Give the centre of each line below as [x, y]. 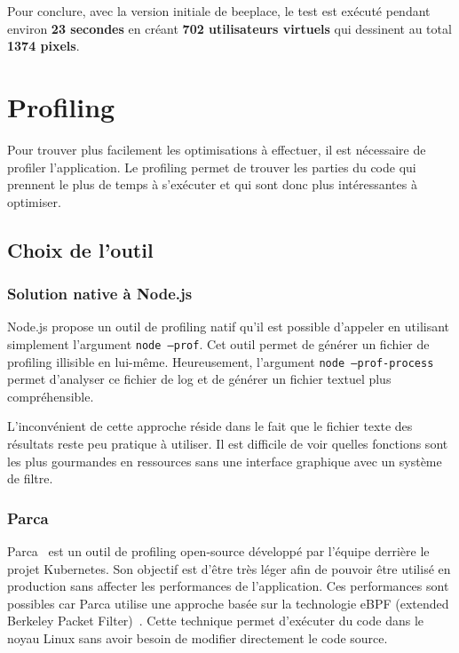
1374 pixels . [44, 46]
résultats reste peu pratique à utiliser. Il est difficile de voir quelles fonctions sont [228, 443]
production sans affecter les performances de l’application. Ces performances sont [228, 586]
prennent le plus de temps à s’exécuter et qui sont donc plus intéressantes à [212, 184]
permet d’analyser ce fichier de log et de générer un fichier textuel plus [199, 379]
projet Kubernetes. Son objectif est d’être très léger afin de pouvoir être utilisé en [229, 568]
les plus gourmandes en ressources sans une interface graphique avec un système [225, 461]
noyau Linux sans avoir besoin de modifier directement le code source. [198, 637]
